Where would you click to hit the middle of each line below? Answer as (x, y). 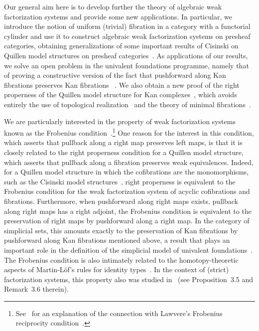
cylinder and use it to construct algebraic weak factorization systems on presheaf (127, 36)
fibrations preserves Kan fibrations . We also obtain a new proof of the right (122, 84)
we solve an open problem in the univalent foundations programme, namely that (127, 65)
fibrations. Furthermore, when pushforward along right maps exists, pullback (121, 201)
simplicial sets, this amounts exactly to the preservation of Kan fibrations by (121, 230)
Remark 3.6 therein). (36, 289)
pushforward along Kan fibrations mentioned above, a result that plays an (117, 240)
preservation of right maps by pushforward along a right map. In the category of (127, 221)
